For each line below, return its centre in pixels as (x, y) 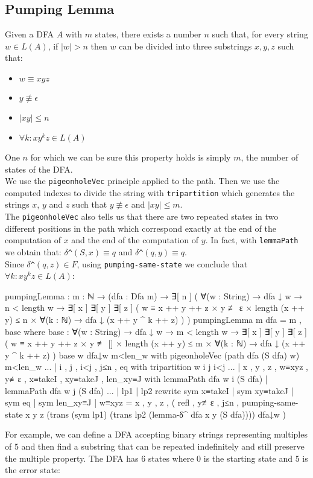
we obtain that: (33, 251)
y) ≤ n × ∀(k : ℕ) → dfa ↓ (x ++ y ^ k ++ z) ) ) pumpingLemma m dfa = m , (153, 320)
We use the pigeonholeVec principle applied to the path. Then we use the (142, 181)
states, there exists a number (148, 34)
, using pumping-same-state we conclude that (162, 263)
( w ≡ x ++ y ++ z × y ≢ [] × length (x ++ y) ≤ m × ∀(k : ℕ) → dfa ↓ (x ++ (155, 343)
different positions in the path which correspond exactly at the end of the (141, 228)
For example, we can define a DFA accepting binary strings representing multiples (156, 434)
